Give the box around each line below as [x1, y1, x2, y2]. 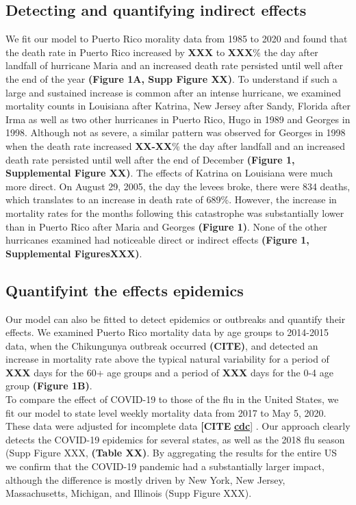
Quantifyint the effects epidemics [5, 279, 244, 300]
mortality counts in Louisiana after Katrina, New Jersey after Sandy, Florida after [5, 99, 351, 113]
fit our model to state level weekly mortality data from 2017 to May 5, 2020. [5, 405, 327, 419]
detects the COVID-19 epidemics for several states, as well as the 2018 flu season [5, 432, 345, 446]
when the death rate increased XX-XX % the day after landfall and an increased [5, 138, 346, 153]
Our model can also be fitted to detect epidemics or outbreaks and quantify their [5, 311, 346, 326]
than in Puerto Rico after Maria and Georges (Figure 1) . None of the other [5, 219, 327, 233]
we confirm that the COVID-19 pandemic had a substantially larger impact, [5, 459, 325, 474]
